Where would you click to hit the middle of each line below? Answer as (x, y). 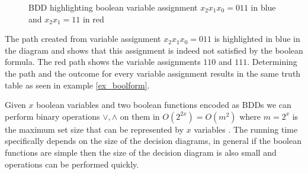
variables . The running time (246, 129)
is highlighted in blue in (257, 39)
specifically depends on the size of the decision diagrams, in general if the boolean (153, 141)
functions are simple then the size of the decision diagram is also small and (141, 152)
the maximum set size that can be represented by (94, 129)
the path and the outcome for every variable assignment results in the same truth (153, 73)
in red (93, 19)
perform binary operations (52, 116)
